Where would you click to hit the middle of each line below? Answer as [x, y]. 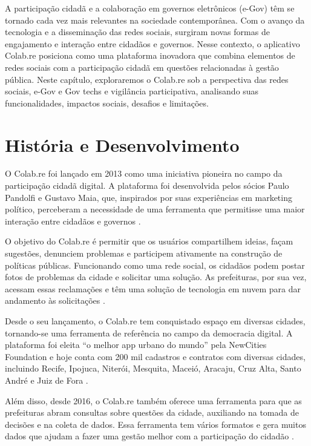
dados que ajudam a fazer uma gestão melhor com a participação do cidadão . [149, 436]
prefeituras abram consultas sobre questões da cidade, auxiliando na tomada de [152, 412]
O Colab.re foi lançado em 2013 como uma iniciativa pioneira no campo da [144, 173]
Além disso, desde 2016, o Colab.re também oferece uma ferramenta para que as [153, 400]
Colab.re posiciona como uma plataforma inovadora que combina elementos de [150, 55]
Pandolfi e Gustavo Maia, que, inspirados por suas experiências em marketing [149, 197]
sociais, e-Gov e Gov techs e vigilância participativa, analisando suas [132, 91]
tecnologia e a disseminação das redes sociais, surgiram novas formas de [137, 32]
